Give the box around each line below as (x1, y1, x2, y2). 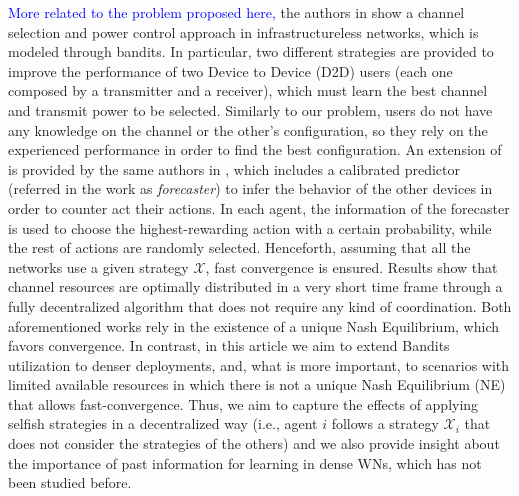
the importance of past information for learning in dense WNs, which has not (8, 452, 482, 473)
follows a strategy (331, 413, 439, 434)
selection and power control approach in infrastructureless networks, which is (8, 21, 479, 42)
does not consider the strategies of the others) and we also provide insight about (8, 433, 500, 454)
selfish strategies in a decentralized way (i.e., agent (8, 413, 318, 434)
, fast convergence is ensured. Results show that (205, 256, 498, 277)
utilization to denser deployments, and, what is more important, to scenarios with (8, 354, 510, 375)
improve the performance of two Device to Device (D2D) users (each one (8, 60, 453, 81)
